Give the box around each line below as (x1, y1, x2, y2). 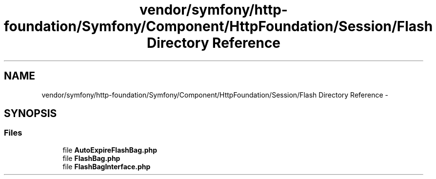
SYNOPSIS (4, 107, 57, 120)
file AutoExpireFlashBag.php (62, 145, 158, 154)
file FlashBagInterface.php (62, 162, 151, 171)
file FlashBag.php (62, 154, 120, 162)
